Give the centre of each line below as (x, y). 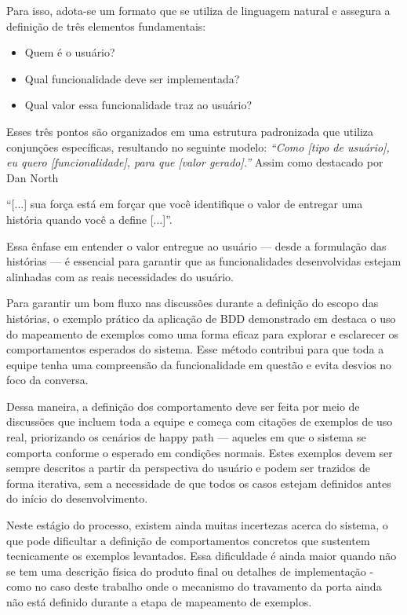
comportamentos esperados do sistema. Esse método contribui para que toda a (195, 349)
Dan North (33, 177)
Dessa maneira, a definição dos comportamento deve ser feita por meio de (183, 406)
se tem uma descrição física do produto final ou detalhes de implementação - (190, 571)
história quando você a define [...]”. (89, 219)
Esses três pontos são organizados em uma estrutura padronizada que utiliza (190, 131)
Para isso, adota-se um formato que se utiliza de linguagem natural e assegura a (198, 10)
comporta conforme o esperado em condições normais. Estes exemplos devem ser (200, 452)
